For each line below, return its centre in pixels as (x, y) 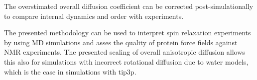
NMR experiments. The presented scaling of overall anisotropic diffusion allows (125, 52)
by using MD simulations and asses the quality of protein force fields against (121, 42)
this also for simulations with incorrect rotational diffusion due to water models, (126, 61)
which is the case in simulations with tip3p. (70, 71)
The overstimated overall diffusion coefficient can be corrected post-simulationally (129, 6)
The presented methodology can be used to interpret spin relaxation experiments (128, 33)
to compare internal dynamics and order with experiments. (94, 16)
